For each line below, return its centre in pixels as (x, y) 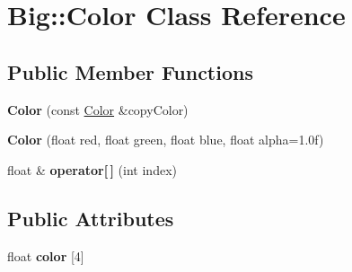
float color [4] (46, 255)
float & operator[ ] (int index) (92, 169)
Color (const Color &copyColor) (98, 109)
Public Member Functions (130, 71)
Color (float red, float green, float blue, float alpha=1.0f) (166, 140)
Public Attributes (91, 218)
